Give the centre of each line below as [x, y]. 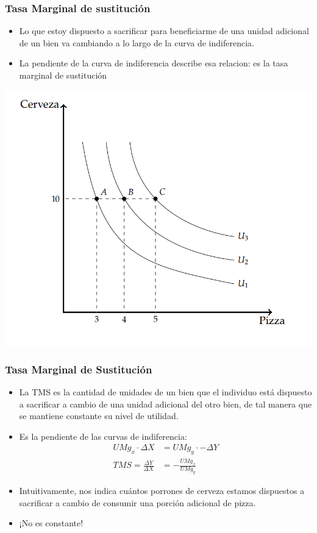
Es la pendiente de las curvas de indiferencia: [103, 436]
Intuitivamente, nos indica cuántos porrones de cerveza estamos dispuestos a [162, 491]
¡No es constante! [51, 523]
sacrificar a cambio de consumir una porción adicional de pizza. [137, 502]
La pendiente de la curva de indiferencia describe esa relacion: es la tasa [154, 63]
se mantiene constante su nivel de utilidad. [99, 416]
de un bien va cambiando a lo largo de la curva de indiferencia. [137, 42]
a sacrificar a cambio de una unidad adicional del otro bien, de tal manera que [166, 404]
